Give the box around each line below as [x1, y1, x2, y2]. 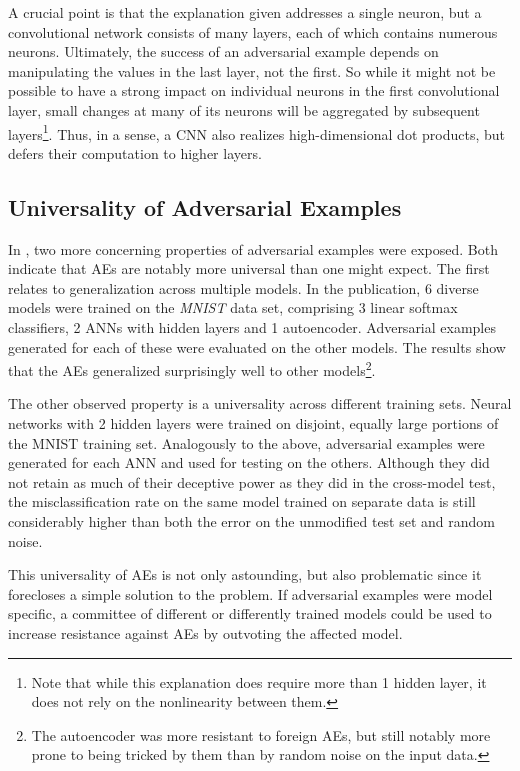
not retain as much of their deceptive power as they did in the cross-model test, [8, 471, 496, 492]
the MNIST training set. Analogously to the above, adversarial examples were [8, 432, 485, 453]
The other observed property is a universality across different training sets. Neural [8, 393, 512, 414]
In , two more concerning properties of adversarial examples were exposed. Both [8, 238, 498, 259]
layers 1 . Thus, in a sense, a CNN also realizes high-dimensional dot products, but [8, 120, 505, 144]
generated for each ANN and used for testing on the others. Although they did [8, 452, 490, 473]
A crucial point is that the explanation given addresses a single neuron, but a [8, 2, 482, 22]
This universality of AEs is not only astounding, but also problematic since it [8, 564, 482, 585]
